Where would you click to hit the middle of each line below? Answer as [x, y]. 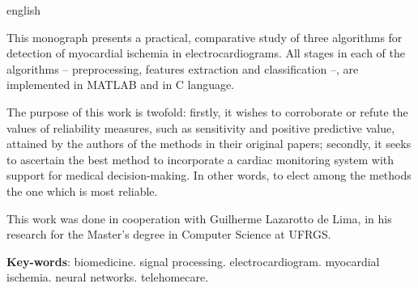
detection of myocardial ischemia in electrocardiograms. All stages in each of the [206, 53]
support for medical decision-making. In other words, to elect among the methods [209, 175]
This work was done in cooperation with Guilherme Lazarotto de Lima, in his [199, 218]
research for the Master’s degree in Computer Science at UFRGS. [169, 234]
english [24, 10]
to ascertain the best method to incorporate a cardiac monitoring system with [200, 159]
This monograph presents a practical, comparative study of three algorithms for [205, 37]
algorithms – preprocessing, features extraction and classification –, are [183, 68]
